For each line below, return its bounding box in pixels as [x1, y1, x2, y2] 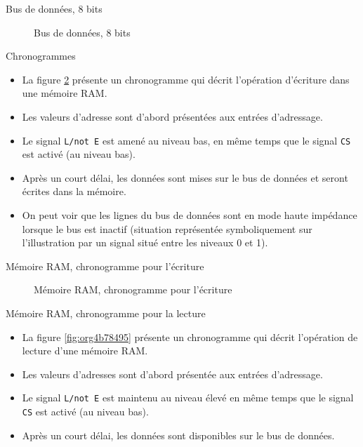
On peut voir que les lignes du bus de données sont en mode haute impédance [22, 208, 357, 222]
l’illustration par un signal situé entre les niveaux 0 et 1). [22, 235, 268, 250]
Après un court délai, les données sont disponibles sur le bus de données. [22, 427, 335, 442]
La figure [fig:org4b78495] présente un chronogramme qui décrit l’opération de [22, 329, 358, 344]
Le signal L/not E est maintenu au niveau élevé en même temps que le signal [22, 390, 354, 405]
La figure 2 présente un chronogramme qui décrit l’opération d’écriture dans [22, 72, 350, 86]
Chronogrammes [6, 48, 76, 63]
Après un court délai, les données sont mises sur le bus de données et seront [22, 170, 348, 185]
